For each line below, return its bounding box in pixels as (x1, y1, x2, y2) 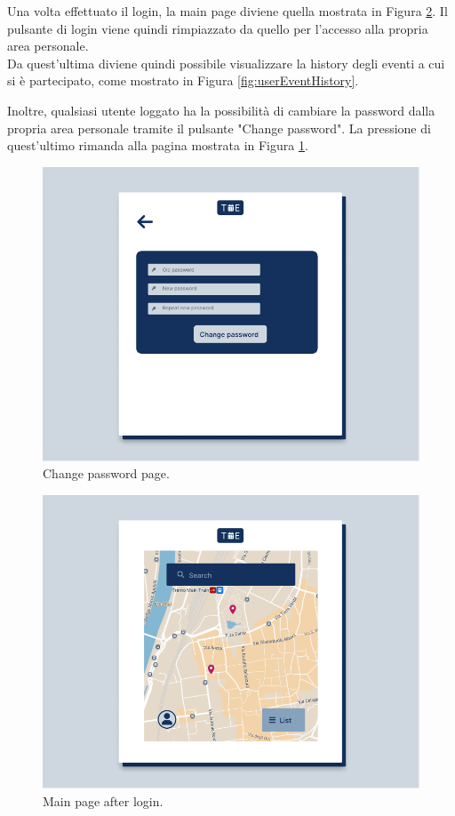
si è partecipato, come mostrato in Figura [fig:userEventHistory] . (7, 71, 359, 90)
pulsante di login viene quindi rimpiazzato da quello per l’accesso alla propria (7, 19, 428, 37)
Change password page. (43, 464, 170, 483)
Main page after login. (43, 792, 164, 811)
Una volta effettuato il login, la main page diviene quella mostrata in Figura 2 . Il (7, 2, 448, 20)
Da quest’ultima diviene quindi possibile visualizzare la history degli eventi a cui (7, 53, 445, 72)
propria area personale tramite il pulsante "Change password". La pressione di (7, 118, 431, 137)
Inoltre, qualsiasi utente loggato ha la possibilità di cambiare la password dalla (7, 100, 435, 119)
